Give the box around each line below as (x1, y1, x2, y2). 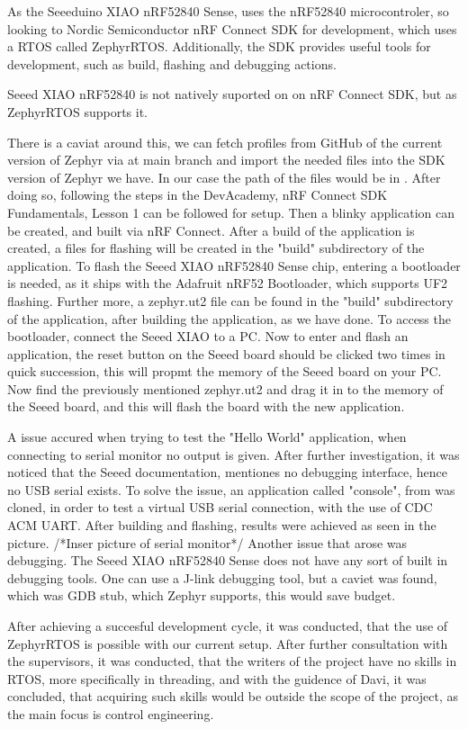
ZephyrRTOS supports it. (7, 102, 148, 121)
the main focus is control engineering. (7, 704, 214, 723)
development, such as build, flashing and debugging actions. (7, 54, 337, 73)
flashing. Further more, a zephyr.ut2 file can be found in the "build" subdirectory (7, 291, 454, 310)
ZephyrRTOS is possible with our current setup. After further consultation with (7, 634, 448, 652)
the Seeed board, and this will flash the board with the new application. (7, 397, 405, 416)
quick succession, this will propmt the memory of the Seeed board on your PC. (7, 362, 442, 381)
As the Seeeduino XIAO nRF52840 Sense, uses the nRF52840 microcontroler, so (7, 2, 449, 20)
